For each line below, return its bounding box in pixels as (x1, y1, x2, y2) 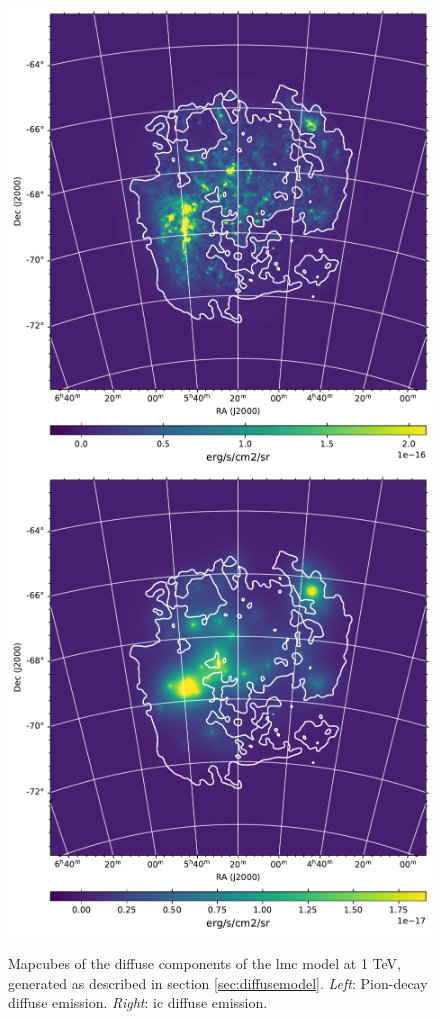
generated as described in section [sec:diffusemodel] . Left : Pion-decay (8, 972, 428, 993)
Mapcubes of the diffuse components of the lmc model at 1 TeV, (8, 952, 401, 973)
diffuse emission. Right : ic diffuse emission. (8, 992, 268, 1013)
